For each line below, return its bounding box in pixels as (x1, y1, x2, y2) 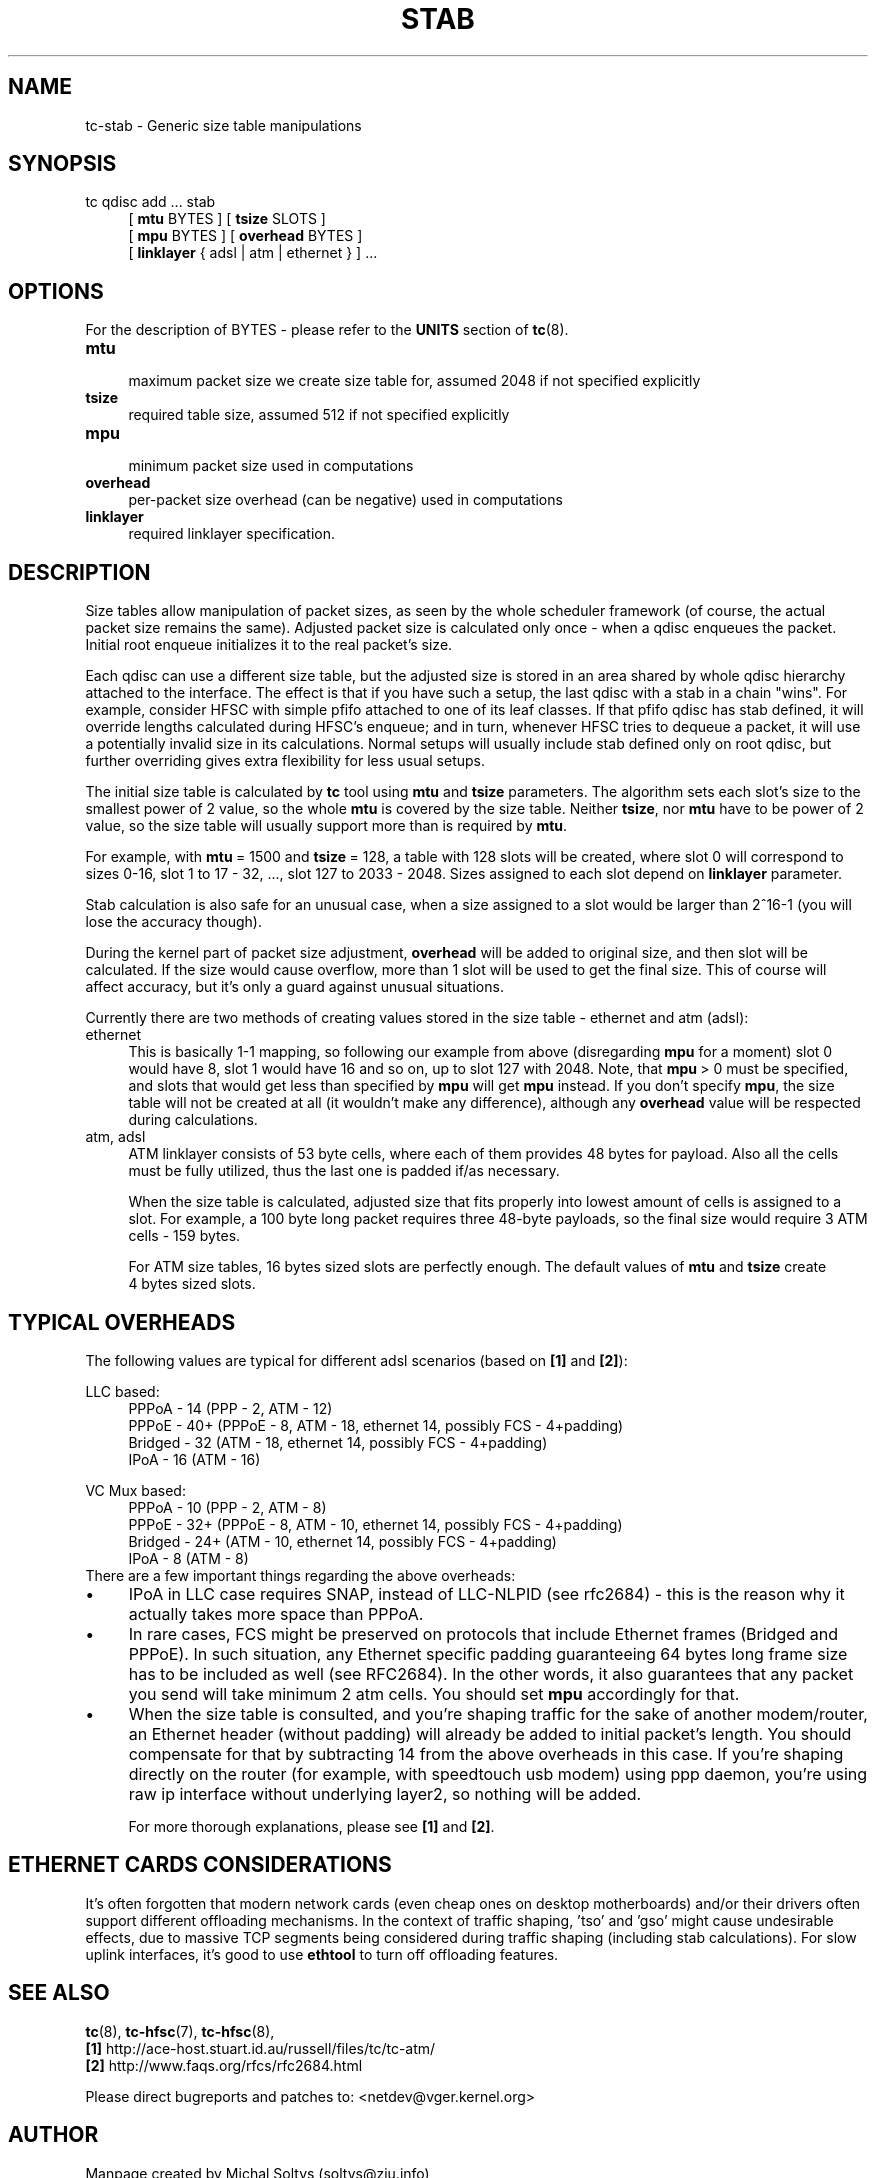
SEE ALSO (8, 1980, 110, 2006)
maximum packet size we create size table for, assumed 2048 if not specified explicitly (128, 372, 701, 390)
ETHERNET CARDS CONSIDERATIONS (8, 1852, 392, 1878)
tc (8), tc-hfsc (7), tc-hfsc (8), (85, 2022, 275, 2040)
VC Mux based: (85, 1481, 186, 1499)
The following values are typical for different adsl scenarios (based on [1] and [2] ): (85, 1351, 628, 1369)
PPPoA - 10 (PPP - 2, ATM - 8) (128, 1498, 327, 1516)
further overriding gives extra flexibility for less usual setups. (85, 752, 486, 770)
